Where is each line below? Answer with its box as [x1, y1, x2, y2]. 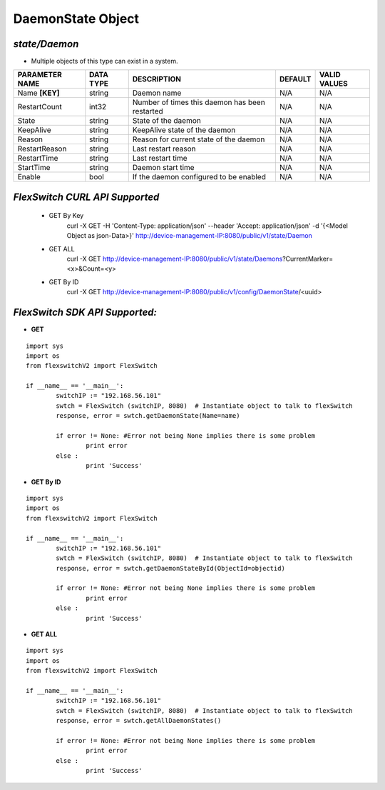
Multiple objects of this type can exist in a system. [31, 57, 178, 66]
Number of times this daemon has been [132, 97, 265, 107]
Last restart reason [132, 144, 196, 154]
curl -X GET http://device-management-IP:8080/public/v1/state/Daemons [66, 254, 283, 264]
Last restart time [132, 154, 188, 164]
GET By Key [48, 211, 84, 220]
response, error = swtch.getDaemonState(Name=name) [56, 411, 240, 420]
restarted [132, 106, 163, 116]
